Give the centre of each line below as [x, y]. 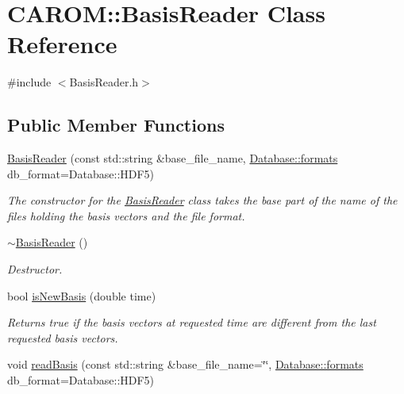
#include [29, 82]
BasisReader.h [104, 82]
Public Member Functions [116, 125]
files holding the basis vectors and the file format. [126, 215]
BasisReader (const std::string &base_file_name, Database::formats [173, 158]
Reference [62, 44]
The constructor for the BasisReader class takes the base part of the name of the [202, 200]
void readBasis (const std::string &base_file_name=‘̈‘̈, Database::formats [185, 364]
